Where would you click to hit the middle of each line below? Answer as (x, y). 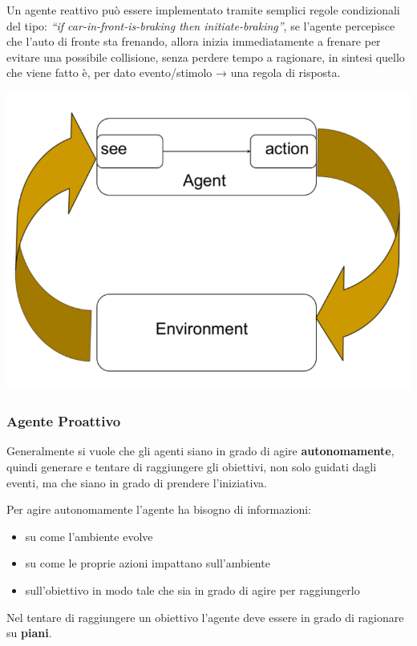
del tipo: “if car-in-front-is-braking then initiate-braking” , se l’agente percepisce (201, 25)
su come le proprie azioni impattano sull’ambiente (148, 563)
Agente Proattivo (64, 421)
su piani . (29, 633)
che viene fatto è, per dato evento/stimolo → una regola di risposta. (174, 73)
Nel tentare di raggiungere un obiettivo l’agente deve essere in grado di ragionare (205, 617)
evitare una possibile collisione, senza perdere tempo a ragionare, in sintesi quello (206, 57)
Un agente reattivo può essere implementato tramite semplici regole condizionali (203, 10)
